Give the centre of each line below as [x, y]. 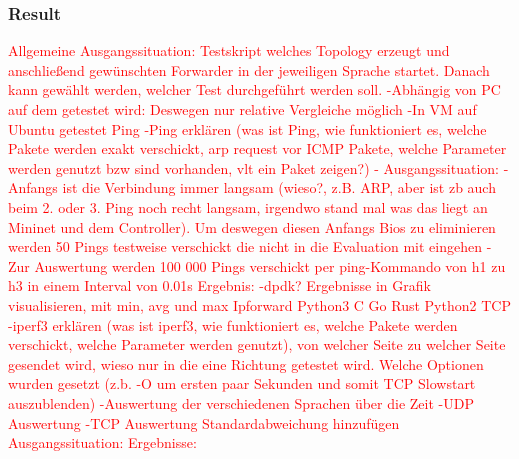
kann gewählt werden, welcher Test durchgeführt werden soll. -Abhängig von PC [254, 89]
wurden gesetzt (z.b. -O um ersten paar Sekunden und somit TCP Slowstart [242, 383]
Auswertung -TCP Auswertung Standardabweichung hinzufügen [204, 422]
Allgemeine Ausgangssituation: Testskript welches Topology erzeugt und [229, 50]
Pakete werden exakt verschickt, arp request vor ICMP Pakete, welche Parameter [257, 148]
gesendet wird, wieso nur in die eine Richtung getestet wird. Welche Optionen [246, 363]
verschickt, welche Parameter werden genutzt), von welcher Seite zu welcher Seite [257, 344]
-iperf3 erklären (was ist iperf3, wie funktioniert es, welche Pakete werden [233, 324]
